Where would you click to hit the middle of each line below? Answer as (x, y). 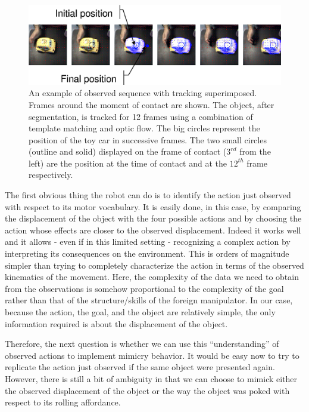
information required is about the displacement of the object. (116, 323)
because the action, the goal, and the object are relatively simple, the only (140, 312)
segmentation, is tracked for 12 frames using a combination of (141, 116)
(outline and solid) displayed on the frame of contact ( (128, 151)
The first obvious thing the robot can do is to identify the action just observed (148, 195)
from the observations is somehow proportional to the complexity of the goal (144, 288)
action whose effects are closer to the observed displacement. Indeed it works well (153, 230)
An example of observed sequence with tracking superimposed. (143, 93)
